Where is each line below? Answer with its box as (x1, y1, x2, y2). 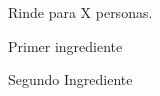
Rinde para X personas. (8, 2, 153, 22)
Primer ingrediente (8, 35, 123, 56)
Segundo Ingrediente (8, 69, 133, 90)
